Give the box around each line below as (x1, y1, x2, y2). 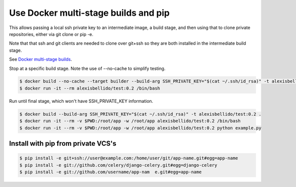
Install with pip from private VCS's (9, 139, 116, 148)
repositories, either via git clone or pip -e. (9, 31, 94, 37)
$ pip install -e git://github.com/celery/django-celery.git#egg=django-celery (19, 162, 218, 168)
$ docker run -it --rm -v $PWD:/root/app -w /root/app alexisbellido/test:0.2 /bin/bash (19, 118, 241, 124)
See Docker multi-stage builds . (9, 57, 73, 62)
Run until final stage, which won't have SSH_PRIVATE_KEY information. (9, 98, 153, 104)
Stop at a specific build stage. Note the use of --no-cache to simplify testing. (9, 65, 166, 71)
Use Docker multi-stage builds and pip (9, 7, 170, 18)
